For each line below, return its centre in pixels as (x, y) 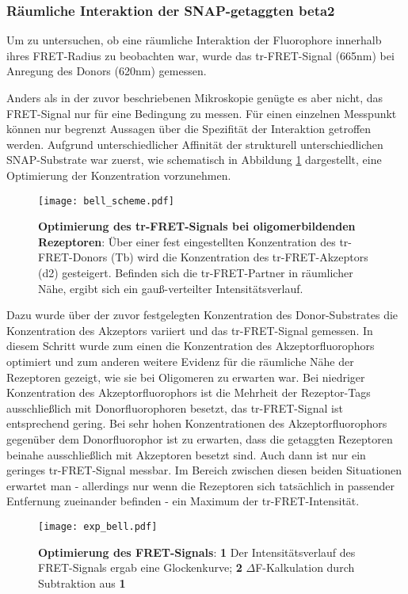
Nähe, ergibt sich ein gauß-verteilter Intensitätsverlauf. (171, 288)
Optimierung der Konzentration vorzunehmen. (119, 175)
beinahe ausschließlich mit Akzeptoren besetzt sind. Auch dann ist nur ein (186, 454)
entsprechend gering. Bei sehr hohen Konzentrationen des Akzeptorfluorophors (197, 423)
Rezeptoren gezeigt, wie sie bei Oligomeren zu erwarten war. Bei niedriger (186, 377)
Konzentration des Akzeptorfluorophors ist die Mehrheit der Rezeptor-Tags (189, 392)
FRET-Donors (73, 257)
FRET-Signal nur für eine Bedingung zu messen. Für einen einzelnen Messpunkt (202, 113)
